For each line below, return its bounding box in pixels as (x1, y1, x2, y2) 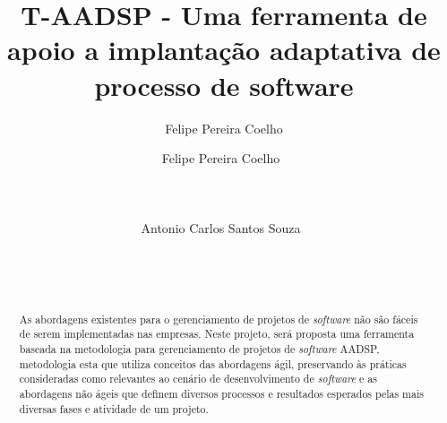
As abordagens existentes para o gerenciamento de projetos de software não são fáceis (19, 311, 418, 326)
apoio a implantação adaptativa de (7, 31, 441, 68)
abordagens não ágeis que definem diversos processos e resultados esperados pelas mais (19, 385, 424, 401)
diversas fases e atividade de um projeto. (19, 401, 209, 416)
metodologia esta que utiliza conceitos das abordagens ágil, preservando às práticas (19, 356, 407, 371)
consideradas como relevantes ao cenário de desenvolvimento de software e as (19, 371, 377, 386)
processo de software (94, 66, 354, 103)
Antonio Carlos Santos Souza (141, 219, 301, 237)
